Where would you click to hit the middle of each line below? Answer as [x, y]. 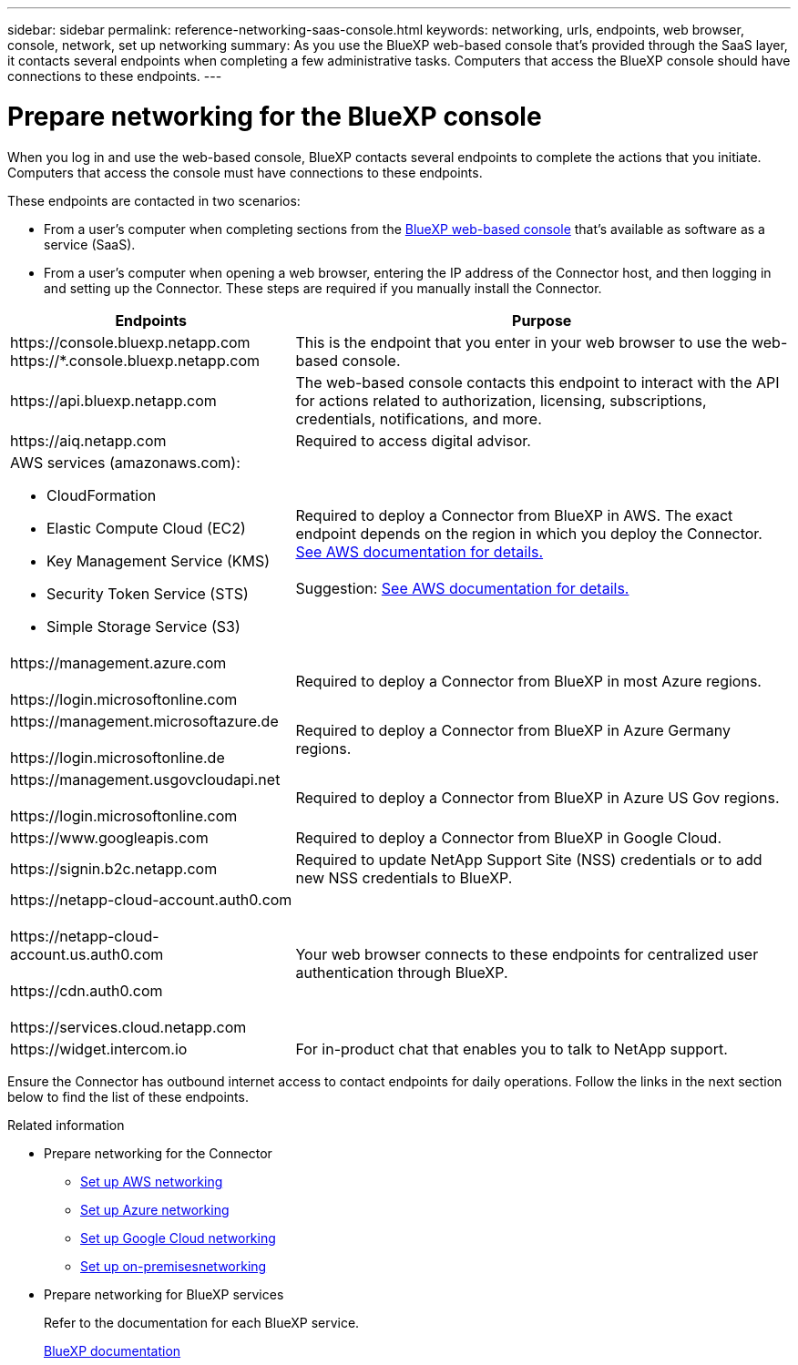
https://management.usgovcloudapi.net [145, 779]
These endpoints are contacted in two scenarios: [154, 200]
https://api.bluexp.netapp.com [113, 400]
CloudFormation [102, 495]
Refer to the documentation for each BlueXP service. [202, 1322]
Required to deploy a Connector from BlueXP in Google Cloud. [509, 837]
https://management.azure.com [118, 662]
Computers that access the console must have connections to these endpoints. [245, 172]
